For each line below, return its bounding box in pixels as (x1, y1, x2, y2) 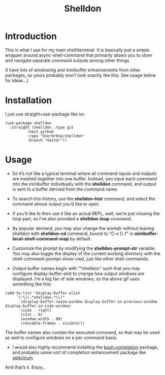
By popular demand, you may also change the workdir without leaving (12, 225, 154, 231)
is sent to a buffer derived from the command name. (12, 186, 118, 192)
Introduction (5, 31, 57, 42)
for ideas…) (5, 77, 29, 83)
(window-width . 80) (20, 316, 63, 321)
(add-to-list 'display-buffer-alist (5, 290, 80, 296)
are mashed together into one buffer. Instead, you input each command (12, 175, 157, 181)
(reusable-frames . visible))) (20, 321, 85, 326)
